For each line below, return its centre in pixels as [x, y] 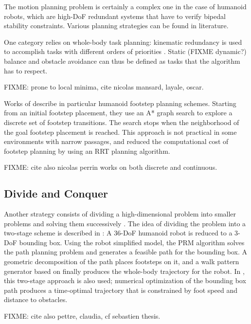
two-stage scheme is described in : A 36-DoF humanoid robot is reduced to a [118, 233]
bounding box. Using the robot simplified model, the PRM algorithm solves [132, 242]
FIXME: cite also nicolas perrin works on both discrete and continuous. [111, 167]
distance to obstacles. [36, 299]
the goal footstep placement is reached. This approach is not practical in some [120, 132]
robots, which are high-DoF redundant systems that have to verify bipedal [115, 16]
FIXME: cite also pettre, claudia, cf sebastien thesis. [82, 316]
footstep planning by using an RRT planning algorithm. [87, 151]
